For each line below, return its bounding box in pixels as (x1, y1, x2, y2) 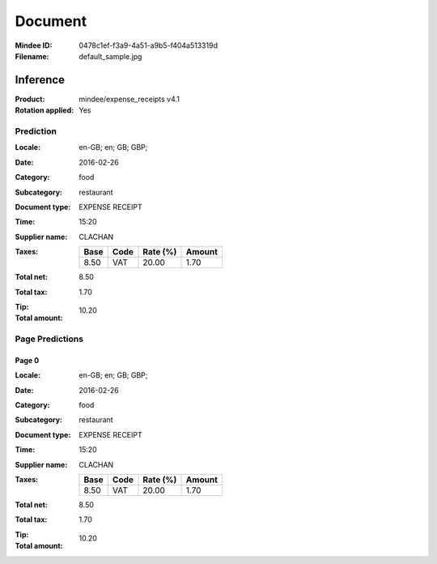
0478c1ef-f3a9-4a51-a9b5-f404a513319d (78, 41, 218, 50)
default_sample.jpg (78, 51, 142, 61)
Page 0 (15, 355, 40, 365)
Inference (15, 73, 65, 87)
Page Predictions (15, 333, 84, 344)
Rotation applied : (15, 105, 74, 115)
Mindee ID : (15, 41, 53, 50)
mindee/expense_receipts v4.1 (78, 94, 180, 104)
